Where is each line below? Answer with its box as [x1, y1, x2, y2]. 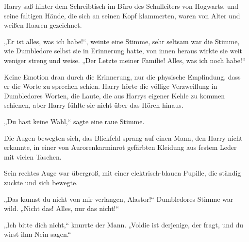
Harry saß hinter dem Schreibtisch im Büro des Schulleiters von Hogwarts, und [4, 1, 239, 11]
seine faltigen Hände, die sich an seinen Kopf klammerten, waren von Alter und [4, 10, 240, 20]
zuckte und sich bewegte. [4, 177, 78, 187]
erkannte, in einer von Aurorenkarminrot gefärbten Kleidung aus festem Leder [4, 142, 237, 152]
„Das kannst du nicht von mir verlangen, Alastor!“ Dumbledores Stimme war [4, 194, 233, 204]
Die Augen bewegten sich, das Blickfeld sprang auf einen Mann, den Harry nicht [4, 132, 243, 143]
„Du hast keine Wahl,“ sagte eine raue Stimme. [4, 116, 145, 126]
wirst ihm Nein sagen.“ [4, 229, 71, 239]
